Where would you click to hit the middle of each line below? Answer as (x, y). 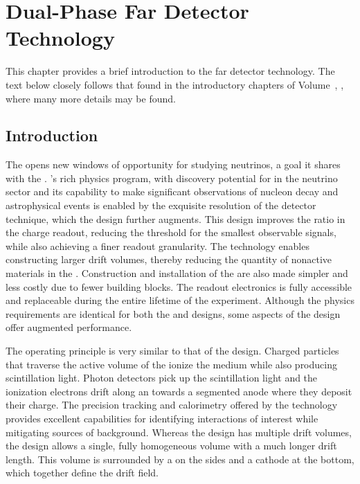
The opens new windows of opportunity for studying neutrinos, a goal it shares (173, 164)
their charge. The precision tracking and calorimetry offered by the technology (172, 405)
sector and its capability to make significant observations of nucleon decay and (172, 191)
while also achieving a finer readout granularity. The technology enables (157, 245)
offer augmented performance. (69, 327)
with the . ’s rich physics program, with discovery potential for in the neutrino (172, 178)
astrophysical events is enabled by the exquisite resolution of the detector (161, 205)
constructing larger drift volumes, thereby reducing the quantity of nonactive (169, 259)
